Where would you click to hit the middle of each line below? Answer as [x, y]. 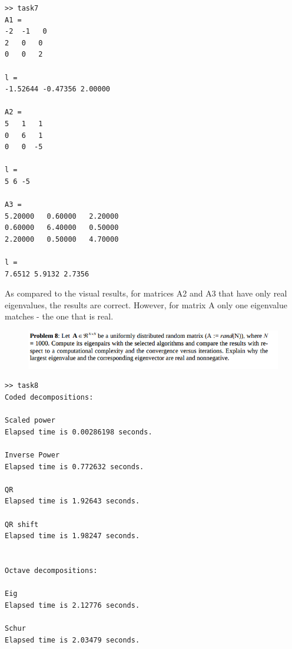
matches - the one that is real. [59, 316]
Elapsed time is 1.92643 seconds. [72, 501]
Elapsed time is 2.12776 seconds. [72, 605]
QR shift [22, 524]
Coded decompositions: [49, 398]
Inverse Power [32, 455]
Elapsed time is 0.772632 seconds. [74, 467]
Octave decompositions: [51, 570]
